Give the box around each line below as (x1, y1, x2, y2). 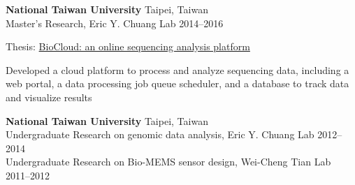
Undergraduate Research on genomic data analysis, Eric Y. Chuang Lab (6, 127, 314, 142)
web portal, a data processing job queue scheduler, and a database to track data (6, 76, 349, 91)
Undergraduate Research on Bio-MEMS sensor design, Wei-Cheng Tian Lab (6, 154, 331, 169)
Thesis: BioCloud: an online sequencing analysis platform (6, 39, 250, 54)
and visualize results (6, 89, 92, 104)
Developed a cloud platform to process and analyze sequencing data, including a (6, 62, 349, 77)
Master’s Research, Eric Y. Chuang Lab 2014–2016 (6, 15, 224, 30)
